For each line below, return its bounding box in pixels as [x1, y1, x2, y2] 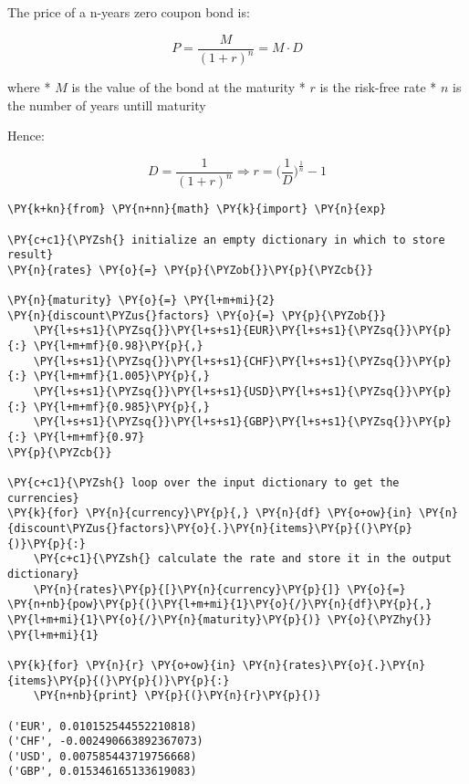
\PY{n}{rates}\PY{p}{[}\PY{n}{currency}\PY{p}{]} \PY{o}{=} [33, 582, 406, 596]
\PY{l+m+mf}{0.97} [33, 431, 145, 444]
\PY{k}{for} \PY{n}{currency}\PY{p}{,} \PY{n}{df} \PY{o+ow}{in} [7, 507, 412, 520]
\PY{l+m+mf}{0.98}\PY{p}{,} [33, 340, 203, 353]
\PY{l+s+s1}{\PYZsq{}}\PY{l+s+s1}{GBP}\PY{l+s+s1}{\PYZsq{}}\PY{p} [33, 415, 452, 429]
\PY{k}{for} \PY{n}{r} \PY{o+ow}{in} [7, 658, 236, 672]
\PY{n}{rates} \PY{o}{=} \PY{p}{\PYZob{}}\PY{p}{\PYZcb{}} [7, 263, 373, 277]
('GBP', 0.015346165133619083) [7, 765, 197, 779]
